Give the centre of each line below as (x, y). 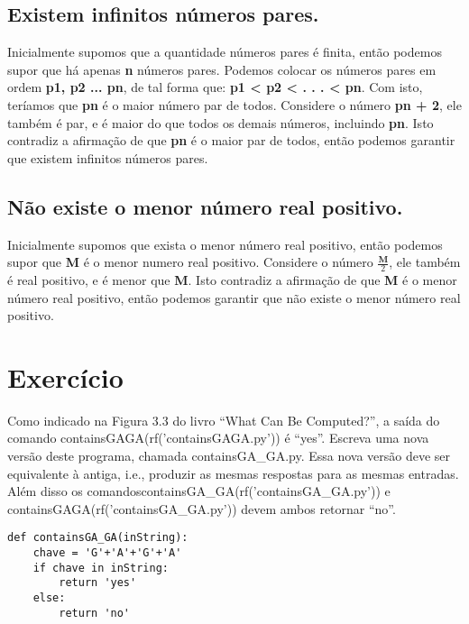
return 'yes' (98, 583)
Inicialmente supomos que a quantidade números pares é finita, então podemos (225, 52)
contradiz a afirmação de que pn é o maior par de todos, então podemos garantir (231, 140)
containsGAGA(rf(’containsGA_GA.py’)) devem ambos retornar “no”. (202, 508)
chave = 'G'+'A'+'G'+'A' (107, 553)
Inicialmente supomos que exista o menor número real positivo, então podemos (225, 244)
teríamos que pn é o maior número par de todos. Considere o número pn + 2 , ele (234, 104)
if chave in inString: (101, 568)
